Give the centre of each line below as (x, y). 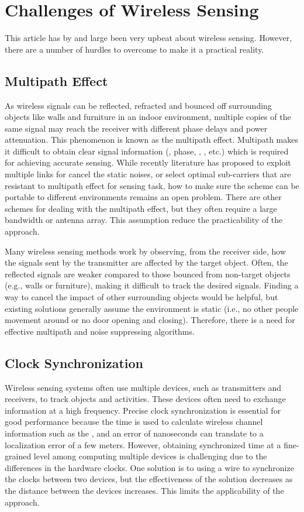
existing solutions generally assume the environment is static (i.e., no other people (152, 308)
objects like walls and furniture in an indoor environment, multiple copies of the (148, 117)
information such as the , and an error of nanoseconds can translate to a (134, 433)
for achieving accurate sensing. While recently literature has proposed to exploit (148, 162)
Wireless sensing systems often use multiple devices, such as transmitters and (143, 387)
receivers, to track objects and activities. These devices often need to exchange (145, 399)
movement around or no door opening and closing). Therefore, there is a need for (150, 320)
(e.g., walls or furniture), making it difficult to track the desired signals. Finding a (152, 285)
